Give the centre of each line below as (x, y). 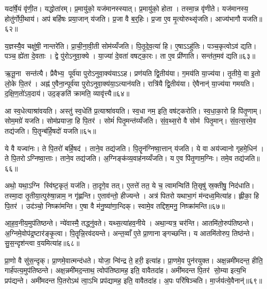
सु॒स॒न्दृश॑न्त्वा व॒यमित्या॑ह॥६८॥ (42, 243)
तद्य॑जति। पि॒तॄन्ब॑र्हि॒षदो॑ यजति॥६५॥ (50, 130)
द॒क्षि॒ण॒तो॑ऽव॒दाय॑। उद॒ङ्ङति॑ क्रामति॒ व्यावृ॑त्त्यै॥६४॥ (67, 93)
